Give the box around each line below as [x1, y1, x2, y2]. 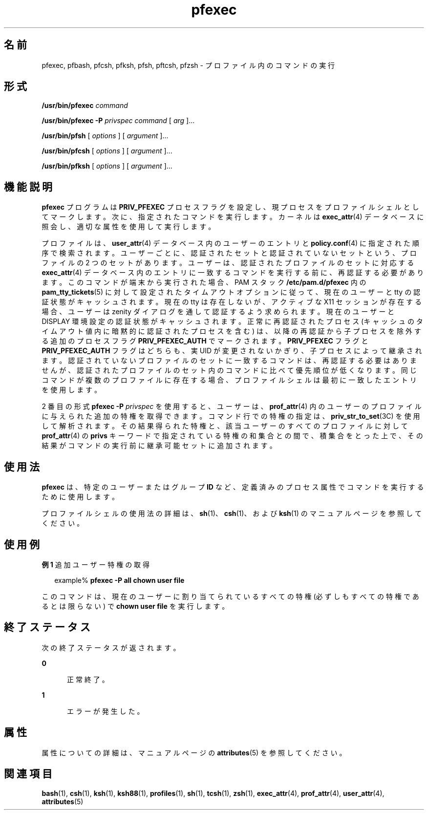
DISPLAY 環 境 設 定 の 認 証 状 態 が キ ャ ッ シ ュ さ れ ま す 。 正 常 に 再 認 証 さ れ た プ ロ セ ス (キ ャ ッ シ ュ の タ [42, 317, 423, 326]
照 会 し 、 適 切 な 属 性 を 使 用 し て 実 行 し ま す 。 [42, 222, 215, 231]
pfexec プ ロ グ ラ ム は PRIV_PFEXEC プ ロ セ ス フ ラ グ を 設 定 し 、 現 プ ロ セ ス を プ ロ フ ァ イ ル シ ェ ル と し [42, 203, 419, 212]
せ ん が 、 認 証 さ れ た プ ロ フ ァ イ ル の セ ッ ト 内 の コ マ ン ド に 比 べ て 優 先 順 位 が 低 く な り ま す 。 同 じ [42, 366, 417, 375]
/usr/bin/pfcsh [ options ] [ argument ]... [42, 147, 172, 155]
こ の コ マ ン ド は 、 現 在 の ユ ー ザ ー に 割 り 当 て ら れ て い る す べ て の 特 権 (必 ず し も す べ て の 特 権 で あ [42, 592, 419, 600]
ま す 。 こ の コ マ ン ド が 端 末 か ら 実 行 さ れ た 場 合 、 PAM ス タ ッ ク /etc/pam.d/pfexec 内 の [42, 278, 366, 287]
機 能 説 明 [4, 180, 52, 193]
